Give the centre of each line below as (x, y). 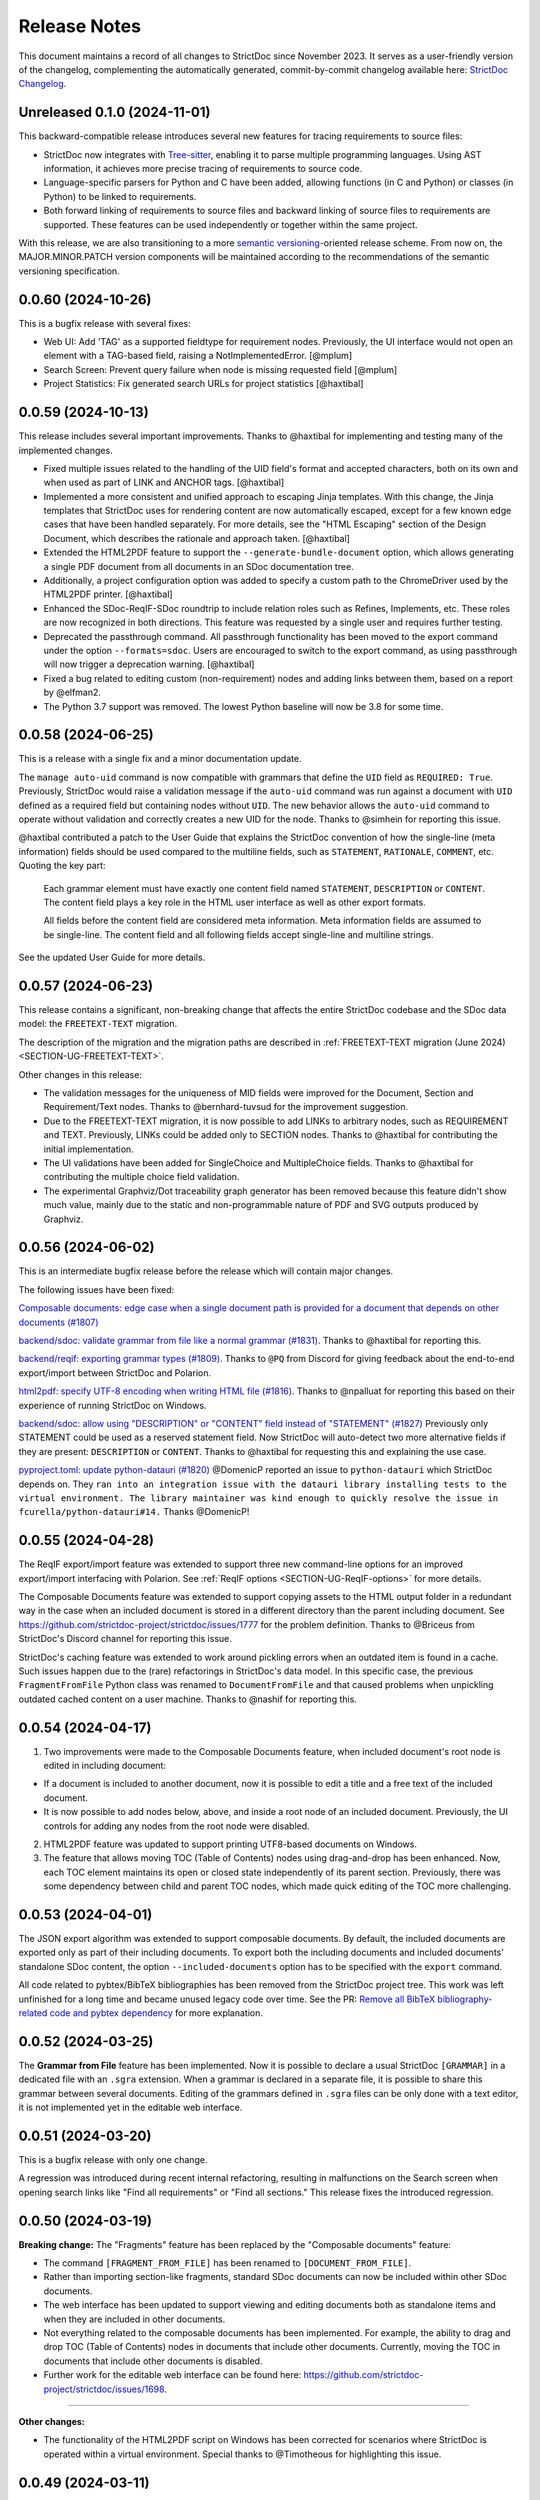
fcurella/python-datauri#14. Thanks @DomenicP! (134, 1512)
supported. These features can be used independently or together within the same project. (231, 224)
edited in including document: (105, 1765)
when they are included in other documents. (134, 2319)
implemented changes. (66, 450)
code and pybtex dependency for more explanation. (156, 2012)
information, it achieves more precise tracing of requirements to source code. (203, 169)
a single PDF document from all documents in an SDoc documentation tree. (198, 566)
